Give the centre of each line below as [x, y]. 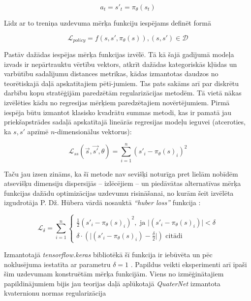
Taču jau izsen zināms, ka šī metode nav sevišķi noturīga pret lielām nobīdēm [121, 173]
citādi [174, 236]
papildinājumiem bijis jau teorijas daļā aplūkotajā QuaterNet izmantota [112, 283]
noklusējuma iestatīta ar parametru [57, 264]
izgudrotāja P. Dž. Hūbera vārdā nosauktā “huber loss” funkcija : [102, 202]
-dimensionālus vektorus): [93, 131]
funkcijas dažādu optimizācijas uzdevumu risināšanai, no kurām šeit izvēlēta [119, 193]
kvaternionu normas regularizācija [55, 293]
